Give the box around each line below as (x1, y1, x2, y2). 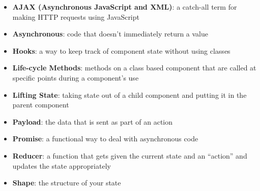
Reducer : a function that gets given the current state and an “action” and (12, 150, 247, 161)
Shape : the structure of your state (12, 177, 121, 188)
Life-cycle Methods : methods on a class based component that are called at (12, 62, 256, 73)
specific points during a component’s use (12, 72, 139, 83)
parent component (12, 99, 69, 110)
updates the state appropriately (12, 160, 111, 171)
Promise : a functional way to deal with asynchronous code (12, 133, 198, 144)
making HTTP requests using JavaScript (12, 11, 139, 22)
